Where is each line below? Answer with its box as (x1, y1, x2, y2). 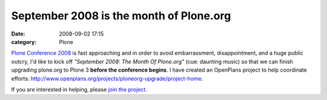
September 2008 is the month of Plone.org (11, 9, 231, 22)
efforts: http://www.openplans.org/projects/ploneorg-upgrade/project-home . (11, 75, 203, 82)
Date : (11, 30, 25, 37)
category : (11, 38, 37, 45)
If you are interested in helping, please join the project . (11, 86, 148, 93)
